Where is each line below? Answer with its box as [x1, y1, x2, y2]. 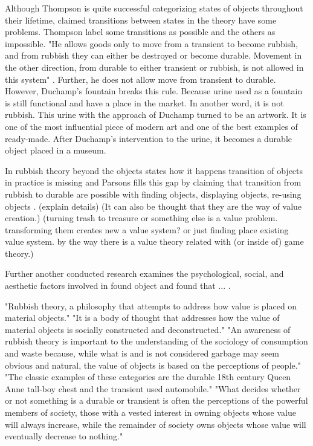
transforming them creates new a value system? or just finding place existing [5, 223, 289, 236]
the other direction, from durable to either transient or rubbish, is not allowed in [5, 60, 304, 73]
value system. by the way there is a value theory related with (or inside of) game [5, 235, 304, 248]
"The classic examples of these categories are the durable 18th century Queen [5, 370, 291, 383]
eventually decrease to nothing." [5, 430, 123, 442]
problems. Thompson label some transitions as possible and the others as [5, 25, 276, 38]
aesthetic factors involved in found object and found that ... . [5, 279, 231, 292]
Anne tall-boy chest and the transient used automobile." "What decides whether [5, 382, 301, 395]
